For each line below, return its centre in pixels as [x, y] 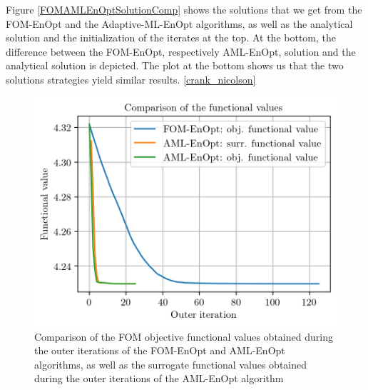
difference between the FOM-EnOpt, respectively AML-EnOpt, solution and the [181, 51]
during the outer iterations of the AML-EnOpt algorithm [159, 378]
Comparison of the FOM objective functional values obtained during [184, 336]
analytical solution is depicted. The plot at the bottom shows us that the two [175, 65]
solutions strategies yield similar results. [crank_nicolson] [131, 79]
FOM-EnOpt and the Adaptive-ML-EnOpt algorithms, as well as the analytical [179, 23]
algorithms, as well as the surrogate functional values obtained [171, 364]
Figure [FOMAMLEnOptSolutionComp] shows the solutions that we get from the [184, 9]
